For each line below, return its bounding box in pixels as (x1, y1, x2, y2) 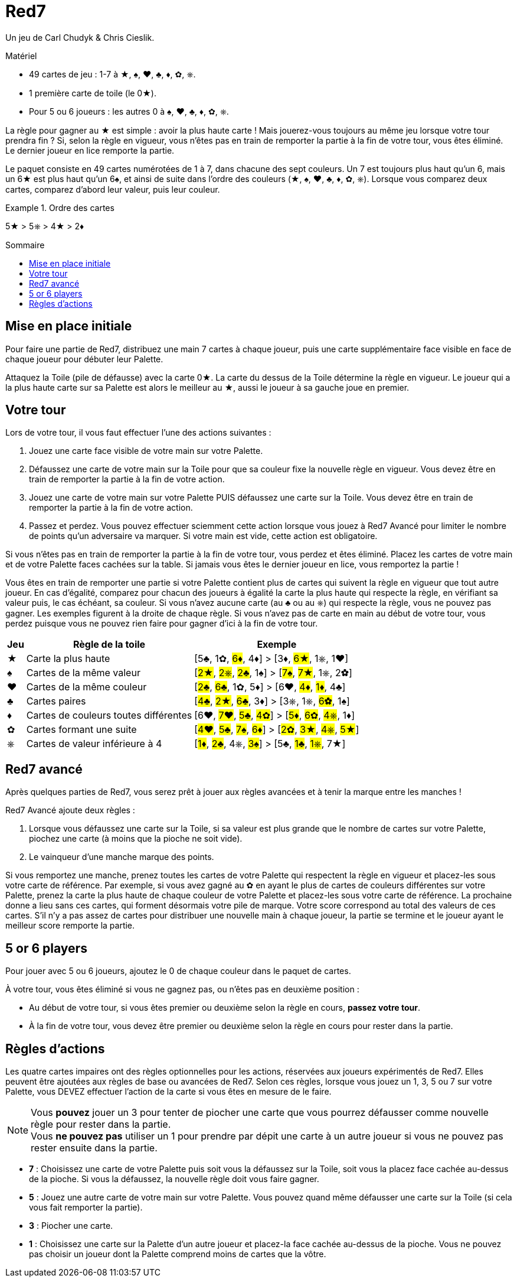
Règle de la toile (73, 638, 146, 651)
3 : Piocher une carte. (29, 1220, 113, 1231)
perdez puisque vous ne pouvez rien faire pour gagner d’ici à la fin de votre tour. (5, 618, 318, 629)
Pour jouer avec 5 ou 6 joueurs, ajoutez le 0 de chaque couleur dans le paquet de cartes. (5, 966, 351, 976)
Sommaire (5, 239, 45, 250)
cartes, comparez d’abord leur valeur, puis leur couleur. (5, 184, 220, 194)
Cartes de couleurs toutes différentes (26, 709, 192, 722)
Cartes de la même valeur (26, 667, 140, 679)
